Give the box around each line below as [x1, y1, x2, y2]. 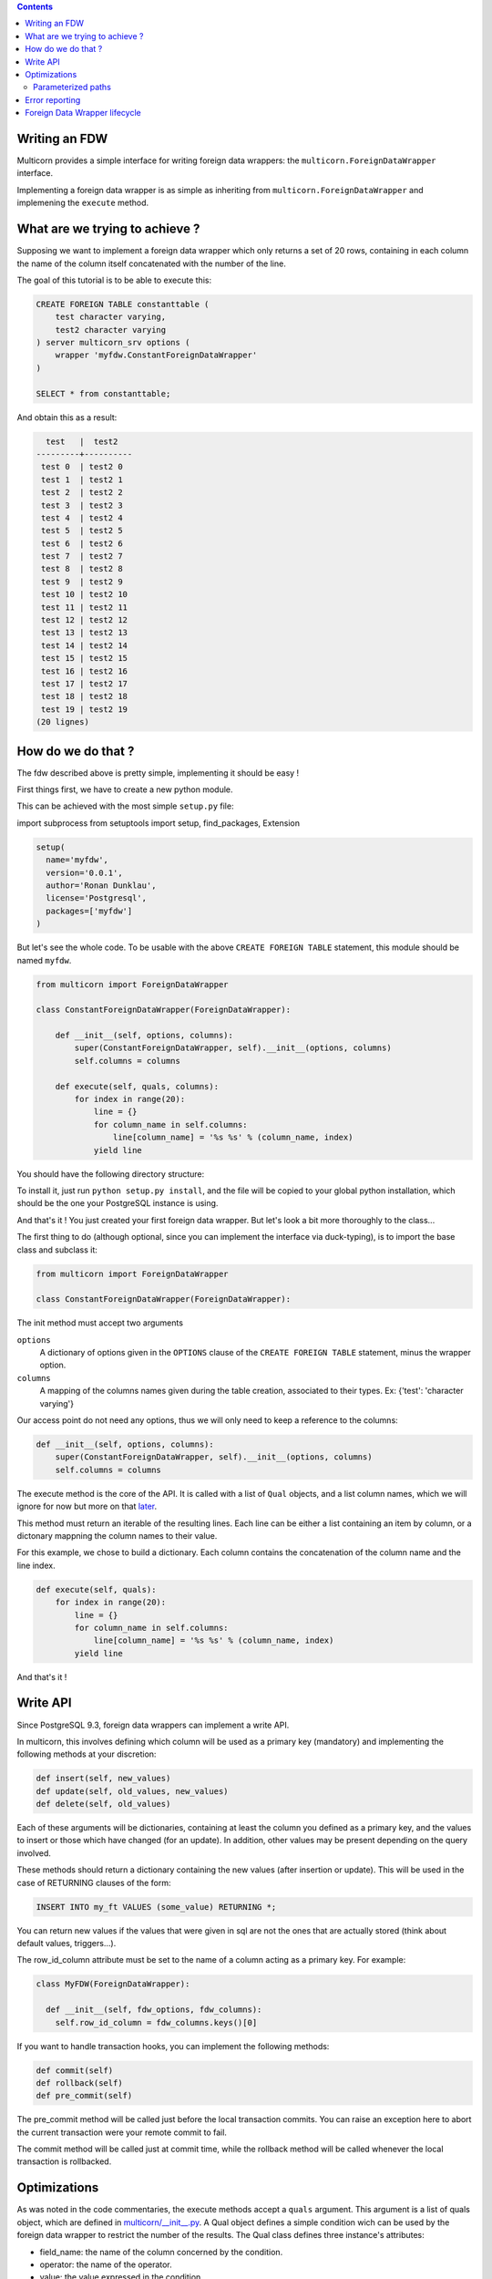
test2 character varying [55, 325, 167, 335]
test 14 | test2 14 [41, 640, 128, 651]
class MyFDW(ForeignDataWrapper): [36, 1979, 190, 1989]
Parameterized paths [33, 82, 111, 93]
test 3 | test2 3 [41, 500, 123, 510]
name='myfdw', [46, 855, 109, 865]
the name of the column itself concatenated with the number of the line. [16, 258, 286, 269]
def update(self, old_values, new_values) [36, 1786, 229, 1796]
